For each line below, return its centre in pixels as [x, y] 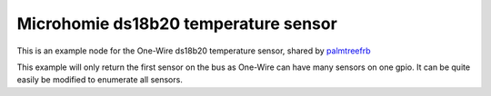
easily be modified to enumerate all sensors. [100, 80]
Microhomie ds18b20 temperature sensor [177, 24]
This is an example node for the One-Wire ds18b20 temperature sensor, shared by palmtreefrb [194, 51]
